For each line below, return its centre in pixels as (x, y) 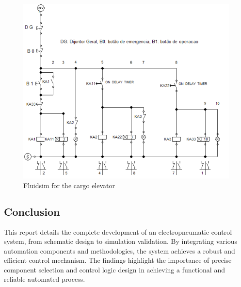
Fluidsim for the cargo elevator (69, 185)
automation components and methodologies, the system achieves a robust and (120, 250)
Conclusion (32, 211)
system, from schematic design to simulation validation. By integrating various (121, 241)
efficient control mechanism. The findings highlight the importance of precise (118, 260)
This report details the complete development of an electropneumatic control (118, 231)
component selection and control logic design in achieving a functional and (114, 269)
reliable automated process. (45, 279)
